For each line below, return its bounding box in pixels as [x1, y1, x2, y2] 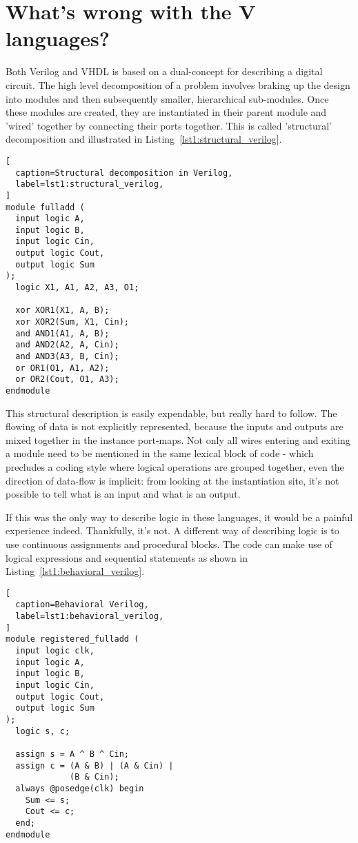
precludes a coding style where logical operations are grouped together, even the [6, 460, 344, 474]
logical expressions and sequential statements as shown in [6, 550, 248, 565]
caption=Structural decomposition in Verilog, [15, 167, 233, 178]
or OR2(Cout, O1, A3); [15, 374, 119, 385]
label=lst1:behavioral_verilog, [15, 611, 164, 622]
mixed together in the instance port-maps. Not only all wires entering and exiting [6, 432, 350, 447]
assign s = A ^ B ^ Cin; [15, 749, 129, 759]
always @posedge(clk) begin [15, 783, 144, 793]
